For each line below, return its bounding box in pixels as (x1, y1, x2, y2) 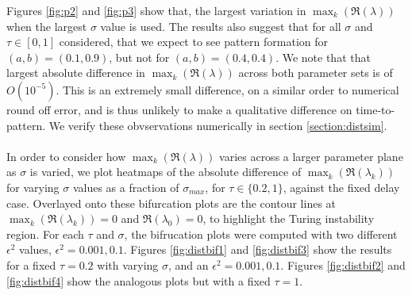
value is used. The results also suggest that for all (100, 17, 341, 34)
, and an (168, 256, 209, 273)
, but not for (109, 48, 170, 65)
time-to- (356, 101, 395, 117)
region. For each (6, 225, 84, 242)
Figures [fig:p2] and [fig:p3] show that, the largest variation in (6, 2, 306, 18)
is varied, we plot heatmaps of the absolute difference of (29, 163, 302, 180)
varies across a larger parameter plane (219, 147, 403, 164)
